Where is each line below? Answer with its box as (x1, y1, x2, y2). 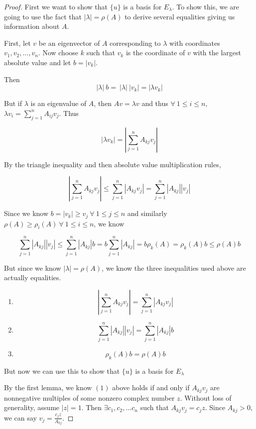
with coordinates (169, 37, 220, 48)
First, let (4, 37, 31, 48)
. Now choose (38, 47, 79, 58)
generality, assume (4, 402, 60, 413)
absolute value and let (4, 57, 71, 67)
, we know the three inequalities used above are (102, 262, 246, 273)
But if (4, 98, 22, 108)
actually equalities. (4, 272, 61, 283)
